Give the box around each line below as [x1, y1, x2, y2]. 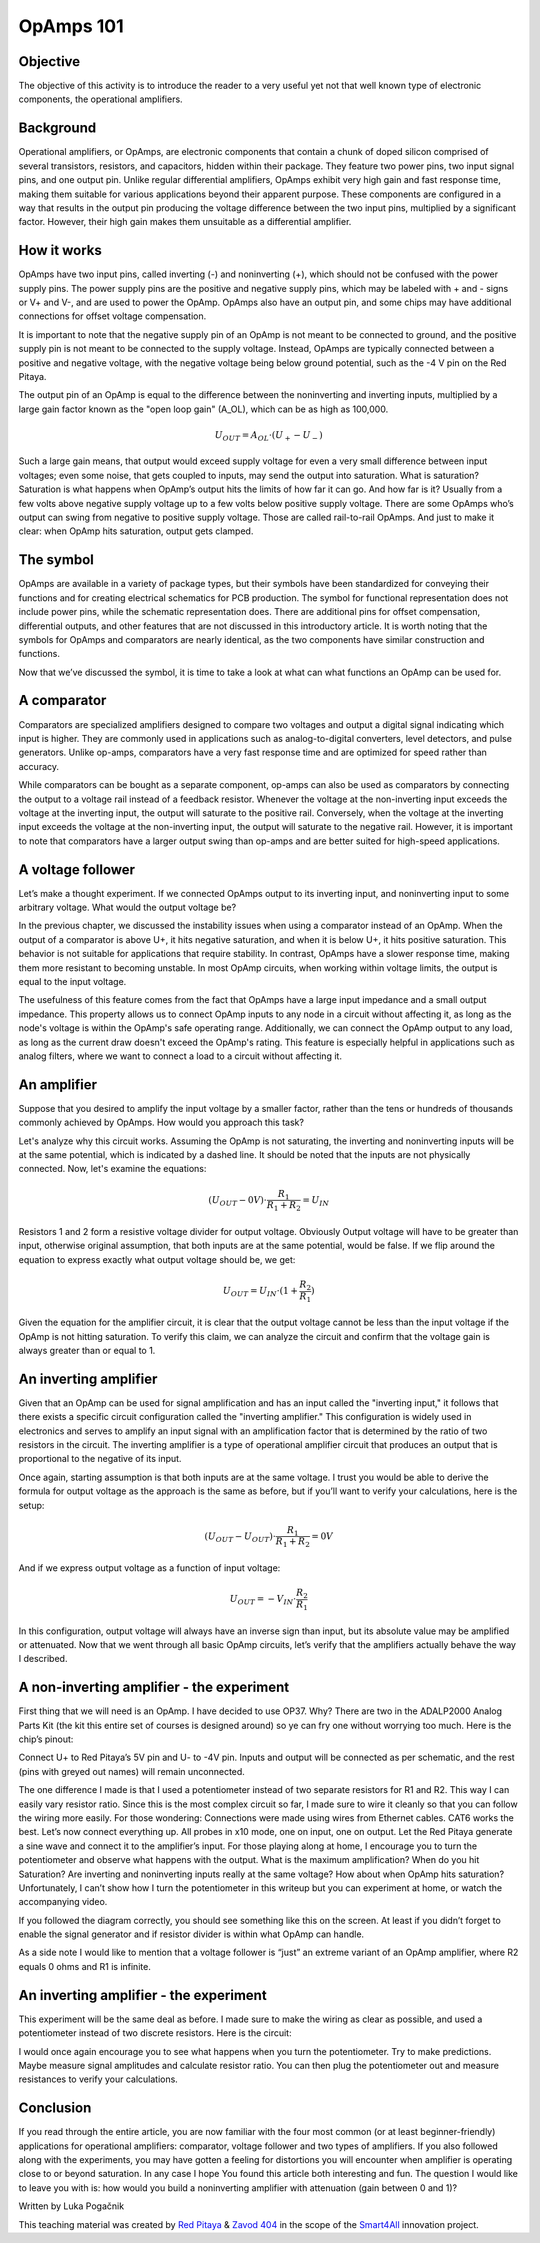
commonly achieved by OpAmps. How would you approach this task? [18, 1116, 305, 1129]
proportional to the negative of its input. [18, 1453, 182, 1465]
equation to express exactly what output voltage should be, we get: [18, 1253, 296, 1265]
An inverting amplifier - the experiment [18, 1986, 267, 2004]
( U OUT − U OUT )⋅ [204, 1530, 277, 1544]
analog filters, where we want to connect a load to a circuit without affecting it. [18, 1050, 342, 1062]
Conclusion [18, 2100, 92, 2117]
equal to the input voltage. [18, 975, 127, 987]
